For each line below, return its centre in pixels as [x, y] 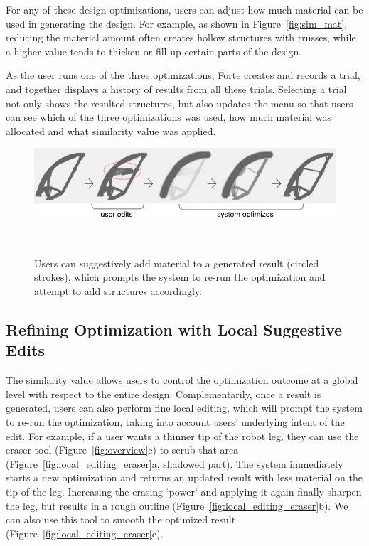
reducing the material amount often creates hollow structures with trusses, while [181, 37]
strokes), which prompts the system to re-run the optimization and [180, 277]
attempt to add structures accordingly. [118, 291]
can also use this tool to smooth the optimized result [121, 519]
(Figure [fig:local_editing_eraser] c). [85, 533]
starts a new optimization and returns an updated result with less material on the [184, 477]
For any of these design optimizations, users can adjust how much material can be [184, 9]
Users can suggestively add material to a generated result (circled [177, 263]
